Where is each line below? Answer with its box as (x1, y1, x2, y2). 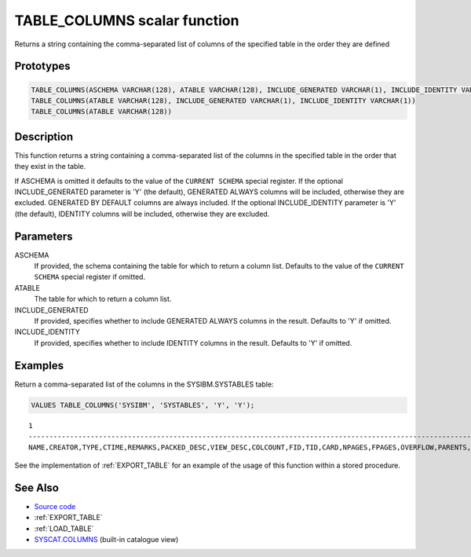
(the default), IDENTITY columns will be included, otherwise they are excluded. (14, 209, 270, 218)
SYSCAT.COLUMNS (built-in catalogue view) (34, 534, 179, 544)
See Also (14, 481, 59, 494)
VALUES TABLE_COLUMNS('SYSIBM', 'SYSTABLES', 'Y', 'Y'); (31, 401, 255, 409)
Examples (14, 358, 64, 372)
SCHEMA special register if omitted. (34, 272, 145, 282)
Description (14, 130, 74, 143)
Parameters (14, 229, 73, 243)
